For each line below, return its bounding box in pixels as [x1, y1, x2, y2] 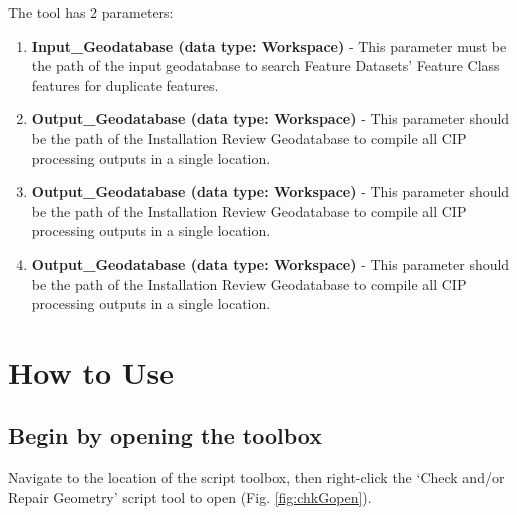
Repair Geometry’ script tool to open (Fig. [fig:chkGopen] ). [8, 486, 372, 507]
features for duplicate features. [31, 74, 219, 95]
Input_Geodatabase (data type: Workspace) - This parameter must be [31, 35, 507, 56]
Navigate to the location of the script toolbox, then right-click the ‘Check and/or [8, 467, 505, 488]
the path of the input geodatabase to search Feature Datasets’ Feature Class [31, 55, 500, 76]
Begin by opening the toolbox [8, 420, 322, 451]
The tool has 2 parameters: [8, 2, 174, 22]
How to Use [8, 351, 174, 392]
